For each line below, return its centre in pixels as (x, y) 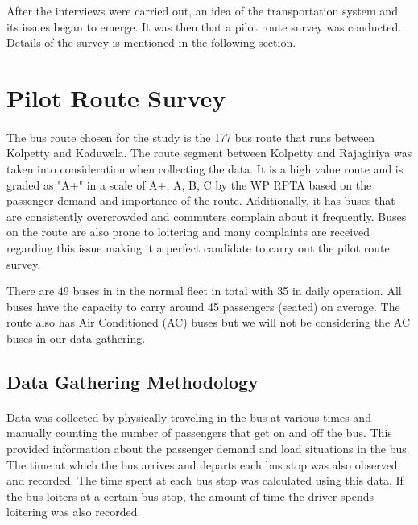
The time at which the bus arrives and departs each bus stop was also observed (202, 464)
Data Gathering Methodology (132, 381)
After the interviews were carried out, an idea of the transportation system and (202, 10)
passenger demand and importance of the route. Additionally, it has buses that (201, 200)
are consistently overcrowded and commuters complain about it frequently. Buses (207, 216)
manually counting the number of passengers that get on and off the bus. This (199, 433)
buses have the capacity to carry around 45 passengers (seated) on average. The (203, 306)
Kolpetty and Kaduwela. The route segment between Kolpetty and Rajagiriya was (209, 153)
